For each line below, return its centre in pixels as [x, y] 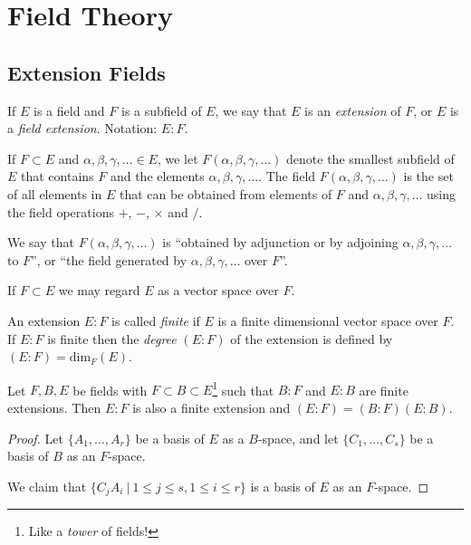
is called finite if [156, 320]
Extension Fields [87, 72]
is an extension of [353, 110]
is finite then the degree [112, 338]
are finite [384, 390]
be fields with [110, 390]
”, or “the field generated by [109, 259]
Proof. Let [35, 438]
